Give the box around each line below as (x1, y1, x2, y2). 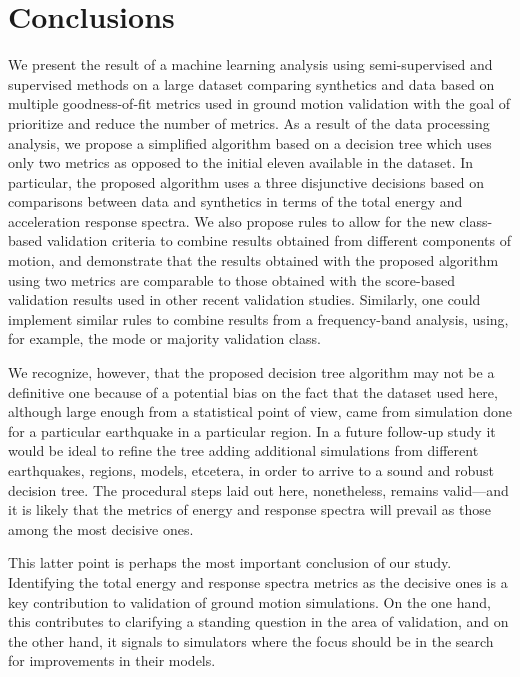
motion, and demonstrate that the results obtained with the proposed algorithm (8, 250, 499, 271)
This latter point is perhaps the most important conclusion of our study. (8, 552, 452, 573)
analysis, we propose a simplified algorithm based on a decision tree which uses (8, 132, 492, 153)
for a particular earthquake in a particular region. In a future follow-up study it (8, 420, 496, 441)
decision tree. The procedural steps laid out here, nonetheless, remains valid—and (8, 479, 509, 500)
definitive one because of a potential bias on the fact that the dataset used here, (8, 381, 498, 402)
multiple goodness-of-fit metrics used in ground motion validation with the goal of (8, 93, 511, 114)
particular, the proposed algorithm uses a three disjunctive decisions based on (8, 171, 484, 192)
